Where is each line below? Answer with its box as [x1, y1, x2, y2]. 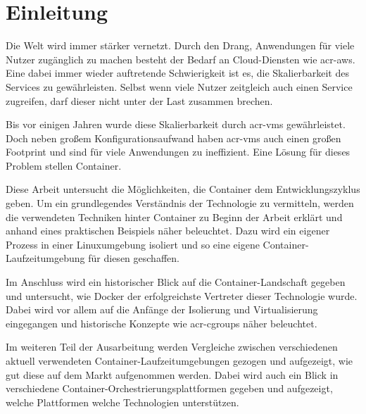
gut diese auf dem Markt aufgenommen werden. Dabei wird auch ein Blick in [6, 367, 339, 382]
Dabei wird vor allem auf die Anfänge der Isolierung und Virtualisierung [6, 302, 318, 317]
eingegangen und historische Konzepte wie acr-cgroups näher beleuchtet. [6, 315, 317, 330]
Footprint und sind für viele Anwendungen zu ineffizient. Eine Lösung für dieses [6, 144, 351, 159]
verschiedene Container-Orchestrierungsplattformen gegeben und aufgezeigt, [6, 381, 333, 396]
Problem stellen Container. [6, 158, 122, 172]
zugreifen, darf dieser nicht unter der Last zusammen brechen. [6, 93, 273, 108]
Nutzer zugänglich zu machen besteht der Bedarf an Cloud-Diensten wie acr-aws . [6, 51, 355, 66]
